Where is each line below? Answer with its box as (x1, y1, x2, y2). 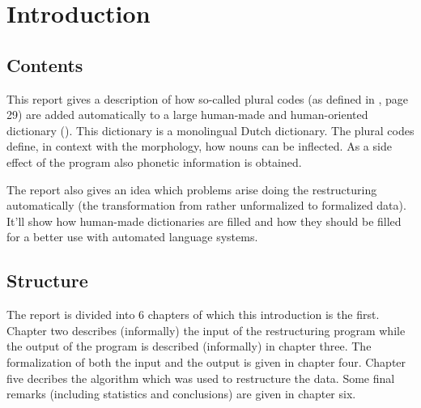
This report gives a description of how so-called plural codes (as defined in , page (6, 90, 409, 107)
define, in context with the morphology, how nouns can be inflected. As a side (6, 138, 392, 155)
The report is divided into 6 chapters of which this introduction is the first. (6, 306, 380, 323)
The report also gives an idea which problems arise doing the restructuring (6, 181, 377, 198)
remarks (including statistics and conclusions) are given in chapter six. (6, 385, 356, 402)
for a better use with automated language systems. (6, 228, 258, 245)
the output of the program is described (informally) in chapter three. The (6, 338, 372, 355)
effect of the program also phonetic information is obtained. (6, 153, 302, 170)
